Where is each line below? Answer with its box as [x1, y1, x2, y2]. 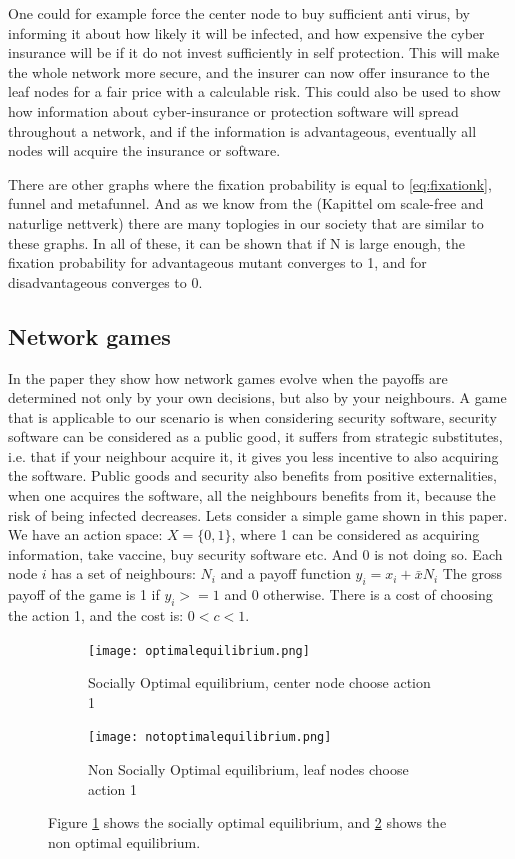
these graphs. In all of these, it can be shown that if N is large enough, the [8, 232, 466, 253]
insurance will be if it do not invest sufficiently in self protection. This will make [8, 42, 500, 63]
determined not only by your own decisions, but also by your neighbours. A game [8, 387, 507, 408]
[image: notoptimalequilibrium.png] [88, 730, 332, 745]
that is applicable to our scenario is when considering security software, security [8, 406, 497, 427]
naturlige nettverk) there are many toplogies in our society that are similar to [8, 212, 484, 233]
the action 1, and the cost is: [8, 605, 184, 626]
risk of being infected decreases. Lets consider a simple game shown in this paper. [8, 504, 508, 525]
